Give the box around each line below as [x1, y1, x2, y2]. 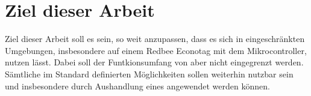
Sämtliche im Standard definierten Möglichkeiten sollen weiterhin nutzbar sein [5, 67, 294, 80]
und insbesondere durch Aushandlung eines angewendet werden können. [5, 79, 270, 92]
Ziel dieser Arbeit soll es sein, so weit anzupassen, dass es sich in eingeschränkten [5, 32, 305, 45]
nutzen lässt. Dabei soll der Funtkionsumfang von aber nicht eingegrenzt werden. [5, 56, 304, 68]
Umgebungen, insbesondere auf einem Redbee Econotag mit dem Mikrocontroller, [5, 44, 307, 56]
